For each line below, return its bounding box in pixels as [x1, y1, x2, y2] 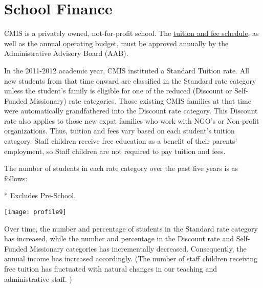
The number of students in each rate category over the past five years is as [4, 163, 238, 174]
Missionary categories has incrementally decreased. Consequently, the [29, 243, 247, 254]
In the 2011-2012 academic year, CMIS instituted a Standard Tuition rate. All [4, 65, 249, 75]
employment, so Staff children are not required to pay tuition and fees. [4, 145, 226, 156]
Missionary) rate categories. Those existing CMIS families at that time [29, 95, 251, 106]
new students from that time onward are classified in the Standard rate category [4, 75, 256, 86]
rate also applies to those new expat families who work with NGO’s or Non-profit [4, 115, 259, 126]
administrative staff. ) [4, 273, 72, 284]
